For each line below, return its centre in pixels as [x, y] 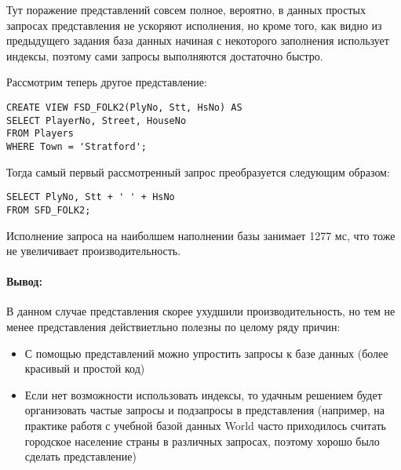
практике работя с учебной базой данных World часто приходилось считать [205, 426]
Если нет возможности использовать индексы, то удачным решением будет [203, 394]
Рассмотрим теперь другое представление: [107, 82]
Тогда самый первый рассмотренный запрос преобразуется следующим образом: [198, 171]
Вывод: [24, 281]
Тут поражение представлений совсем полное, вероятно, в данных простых [186, 9]
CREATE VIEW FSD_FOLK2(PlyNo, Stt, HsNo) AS [124, 107]
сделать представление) [80, 456]
